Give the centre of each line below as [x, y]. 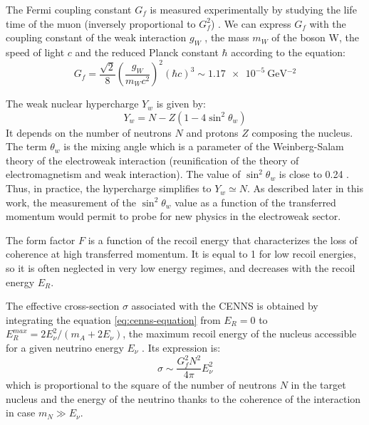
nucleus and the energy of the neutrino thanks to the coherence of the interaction [183, 398]
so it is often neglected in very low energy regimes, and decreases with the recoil [181, 268]
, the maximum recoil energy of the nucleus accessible [240, 334]
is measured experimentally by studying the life [253, 9]
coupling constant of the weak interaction [96, 37]
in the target [318, 385]
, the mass [227, 37]
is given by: [181, 104]
